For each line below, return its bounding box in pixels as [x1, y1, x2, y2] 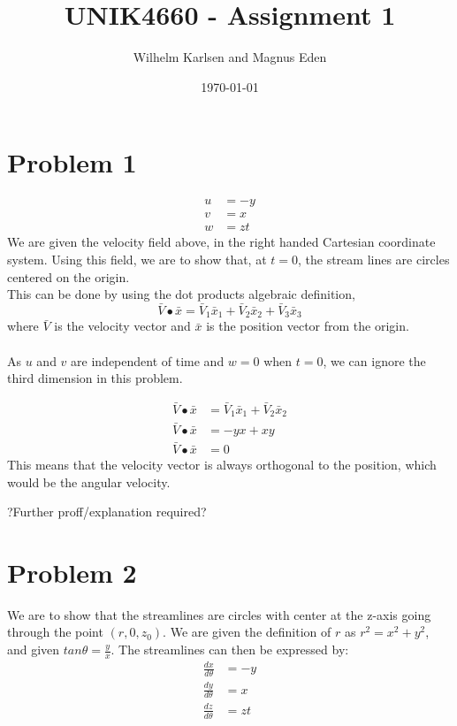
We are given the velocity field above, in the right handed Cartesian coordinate [7, 233, 436, 251]
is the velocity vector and [54, 317, 191, 335]
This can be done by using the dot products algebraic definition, [7, 285, 355, 303]
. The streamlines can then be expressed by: [110, 640, 349, 659]
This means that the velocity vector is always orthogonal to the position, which [7, 455, 437, 473]
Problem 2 [7, 554, 137, 590]
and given [7, 640, 60, 659]
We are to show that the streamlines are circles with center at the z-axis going [7, 605, 431, 623]
